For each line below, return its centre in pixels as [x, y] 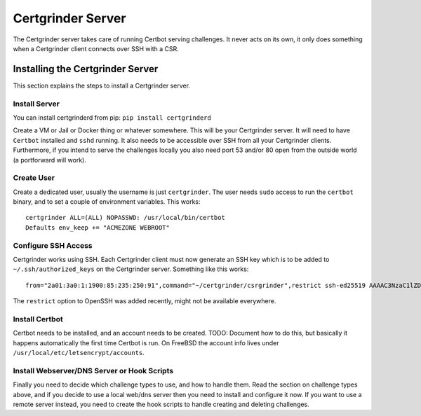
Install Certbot [38, 319]
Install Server [36, 104]
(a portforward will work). [50, 160]
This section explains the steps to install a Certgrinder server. [102, 85]
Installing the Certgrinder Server [86, 69]
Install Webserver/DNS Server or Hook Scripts [93, 370]
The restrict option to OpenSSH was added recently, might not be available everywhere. [145, 301]
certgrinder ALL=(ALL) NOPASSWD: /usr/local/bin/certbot [126, 218]
